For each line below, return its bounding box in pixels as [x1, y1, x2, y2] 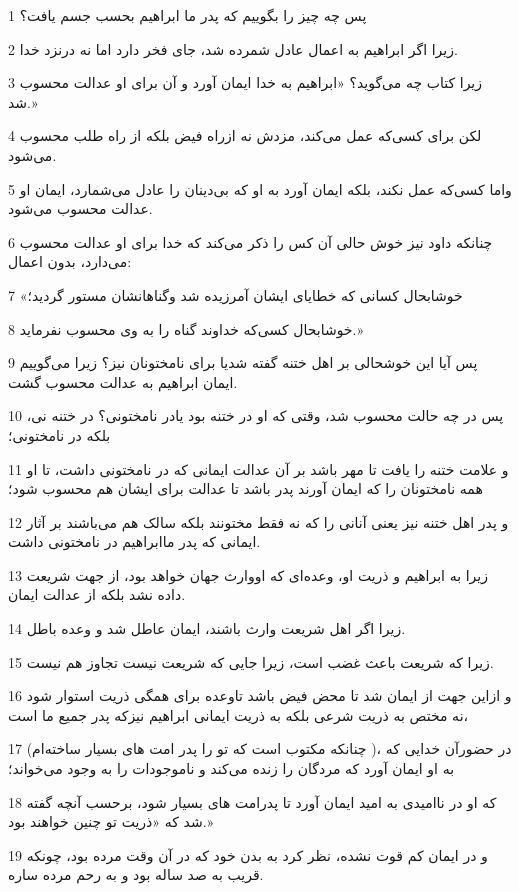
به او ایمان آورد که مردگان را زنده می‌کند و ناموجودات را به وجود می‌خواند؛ [8, 758, 455, 779]
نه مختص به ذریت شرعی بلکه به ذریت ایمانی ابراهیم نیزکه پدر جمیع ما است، [8, 704, 469, 725]
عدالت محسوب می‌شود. [8, 198, 153, 219]
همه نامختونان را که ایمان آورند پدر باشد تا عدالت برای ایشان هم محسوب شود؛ [8, 478, 483, 499]
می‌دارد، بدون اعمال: [8, 251, 132, 272]
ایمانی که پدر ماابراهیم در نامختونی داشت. [8, 531, 261, 552]
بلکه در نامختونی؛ [8, 424, 111, 445]
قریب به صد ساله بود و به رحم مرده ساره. [8, 864, 264, 885]
